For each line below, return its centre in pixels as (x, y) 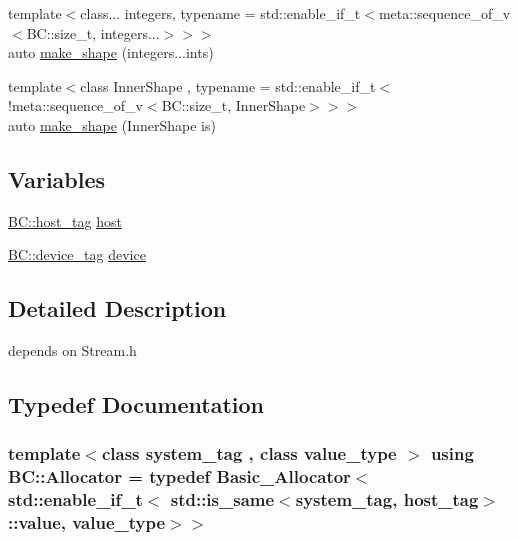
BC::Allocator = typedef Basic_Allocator (179, 476)
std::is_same (222, 499)
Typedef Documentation (136, 404)
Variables (57, 178)
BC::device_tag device (77, 254)
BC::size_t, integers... (93, 32)
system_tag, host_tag (387, 499)
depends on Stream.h (72, 350)
